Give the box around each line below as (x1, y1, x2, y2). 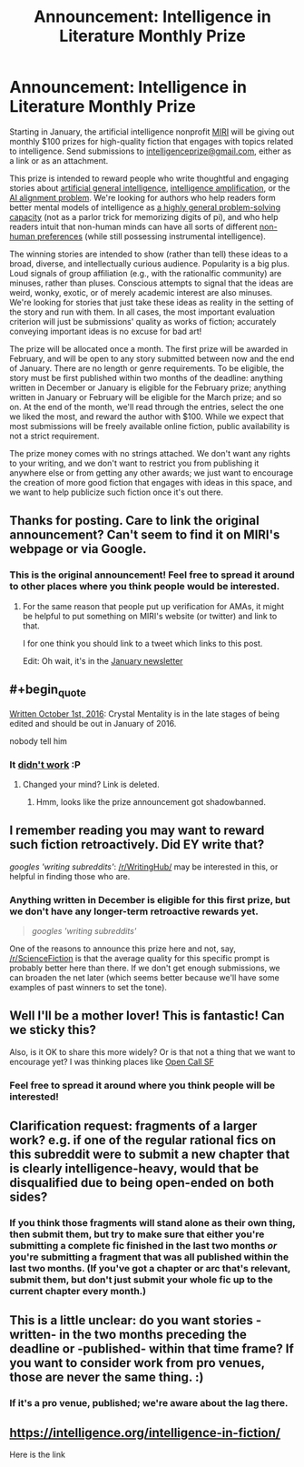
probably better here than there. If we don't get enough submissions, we (9, 962, 281, 974)
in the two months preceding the (58, 1327, 247, 1342)
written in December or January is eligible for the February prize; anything (9, 382, 287, 393)
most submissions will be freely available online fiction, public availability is (9, 420, 290, 431)
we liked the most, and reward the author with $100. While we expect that (9, 411, 284, 422)
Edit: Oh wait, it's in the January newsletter (22, 655, 183, 666)
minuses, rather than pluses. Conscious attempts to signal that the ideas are (9, 277, 294, 288)
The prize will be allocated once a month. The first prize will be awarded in (9, 343, 289, 354)
